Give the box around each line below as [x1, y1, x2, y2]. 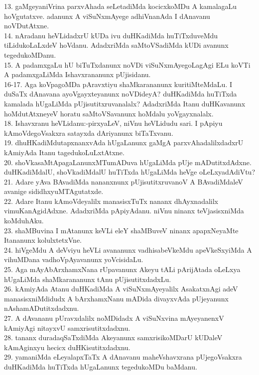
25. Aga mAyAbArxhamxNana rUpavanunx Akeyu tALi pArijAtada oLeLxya [4, 264, 241, 275]
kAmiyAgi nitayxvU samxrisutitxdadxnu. [4, 322, 130, 333]
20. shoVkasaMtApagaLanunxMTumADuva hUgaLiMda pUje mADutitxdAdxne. [4, 157, 252, 167]
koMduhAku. [4, 215, 44, 226]
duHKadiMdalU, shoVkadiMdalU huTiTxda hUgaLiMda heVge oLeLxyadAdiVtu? [4, 167, 255, 177]
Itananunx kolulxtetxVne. [4, 235, 82, 245]
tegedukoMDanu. [4, 49, 56, 60]
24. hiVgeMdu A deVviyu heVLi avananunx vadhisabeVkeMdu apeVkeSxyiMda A [4, 244, 252, 255]
